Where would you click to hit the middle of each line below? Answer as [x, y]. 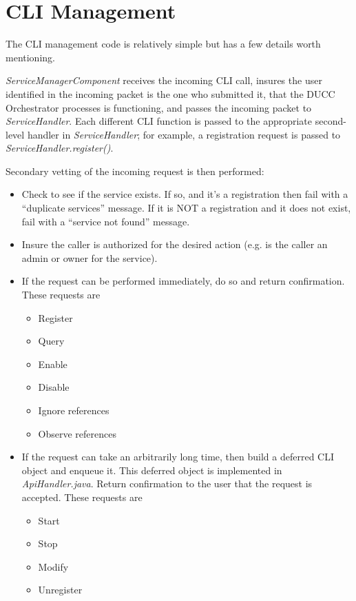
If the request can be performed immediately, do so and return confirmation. [183, 281]
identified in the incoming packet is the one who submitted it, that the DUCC [170, 93]
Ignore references [74, 410]
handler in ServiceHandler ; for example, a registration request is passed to [184, 134]
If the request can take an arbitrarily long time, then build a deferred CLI [178, 457]
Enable [53, 364]
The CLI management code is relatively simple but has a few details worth [163, 44]
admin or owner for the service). [90, 257]
